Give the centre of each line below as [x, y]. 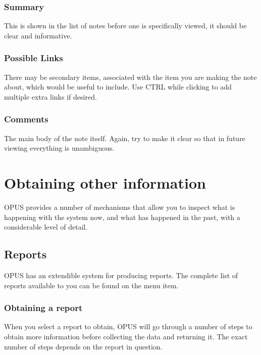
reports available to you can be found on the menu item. [91, 285]
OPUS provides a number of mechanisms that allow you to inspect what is [120, 207]
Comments [26, 119]
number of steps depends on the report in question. [83, 346]
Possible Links [34, 58]
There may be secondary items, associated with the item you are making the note [130, 77]
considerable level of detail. [46, 227]
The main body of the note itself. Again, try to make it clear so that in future [125, 138]
